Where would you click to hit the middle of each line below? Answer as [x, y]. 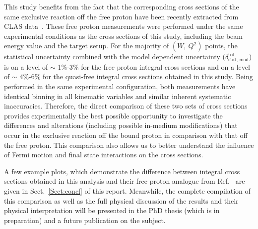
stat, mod [239, 59]
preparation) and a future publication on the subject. [85, 220]
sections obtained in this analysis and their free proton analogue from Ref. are [125, 181]
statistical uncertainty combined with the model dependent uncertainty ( [115, 57]
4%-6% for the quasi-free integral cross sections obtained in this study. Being [136, 76]
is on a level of [26, 66]
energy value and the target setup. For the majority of [87, 46]
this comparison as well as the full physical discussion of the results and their [121, 200]
